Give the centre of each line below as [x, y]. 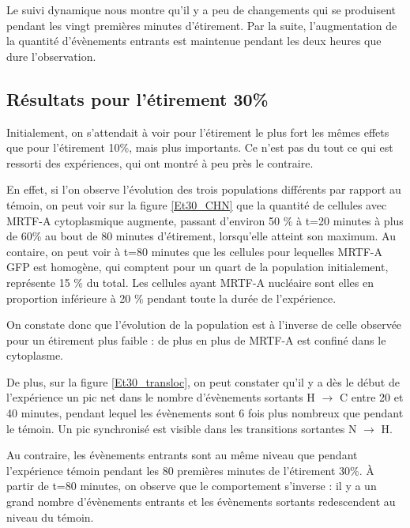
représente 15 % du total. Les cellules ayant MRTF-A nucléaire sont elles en [190, 282]
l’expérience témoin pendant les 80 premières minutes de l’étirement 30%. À [190, 470]
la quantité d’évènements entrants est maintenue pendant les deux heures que [194, 41]
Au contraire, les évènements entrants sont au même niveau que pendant [182, 455]
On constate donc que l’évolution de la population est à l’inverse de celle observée [204, 324]
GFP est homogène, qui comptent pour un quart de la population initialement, [197, 267]
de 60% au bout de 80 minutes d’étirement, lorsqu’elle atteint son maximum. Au [201, 236]
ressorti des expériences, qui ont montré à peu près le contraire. [160, 162]
